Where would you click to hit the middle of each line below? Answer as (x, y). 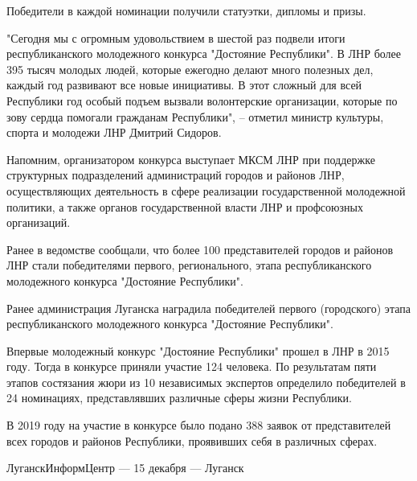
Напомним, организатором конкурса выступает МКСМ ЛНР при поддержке (191, 159)
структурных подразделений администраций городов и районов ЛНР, (176, 175)
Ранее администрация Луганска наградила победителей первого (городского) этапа (208, 308)
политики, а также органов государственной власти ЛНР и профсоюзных (185, 206)
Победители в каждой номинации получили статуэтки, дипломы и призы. (186, 10)
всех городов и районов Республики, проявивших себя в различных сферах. (192, 440)
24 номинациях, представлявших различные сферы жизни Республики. (179, 398)
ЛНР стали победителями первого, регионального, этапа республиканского (189, 265)
